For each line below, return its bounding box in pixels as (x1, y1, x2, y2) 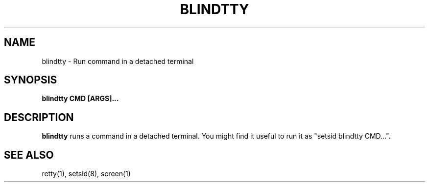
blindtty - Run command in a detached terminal (42, 57, 194, 65)
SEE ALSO (4, 148, 54, 161)
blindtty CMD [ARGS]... (42, 94, 119, 103)
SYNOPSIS (4, 74, 57, 86)
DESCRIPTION (4, 111, 74, 124)
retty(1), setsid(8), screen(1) (42, 169, 131, 178)
